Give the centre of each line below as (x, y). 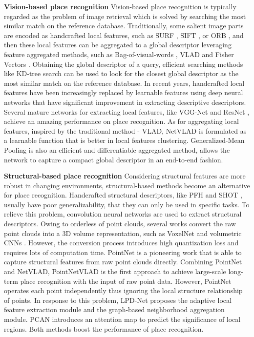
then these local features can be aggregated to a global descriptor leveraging (118, 45)
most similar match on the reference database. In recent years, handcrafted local (124, 83)
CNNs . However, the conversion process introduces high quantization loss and (121, 243)
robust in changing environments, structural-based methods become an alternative (127, 185)
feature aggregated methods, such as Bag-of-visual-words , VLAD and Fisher (119, 54)
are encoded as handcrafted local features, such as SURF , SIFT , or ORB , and (124, 35)
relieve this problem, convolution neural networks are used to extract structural (123, 214)
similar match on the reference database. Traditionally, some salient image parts (124, 26)
